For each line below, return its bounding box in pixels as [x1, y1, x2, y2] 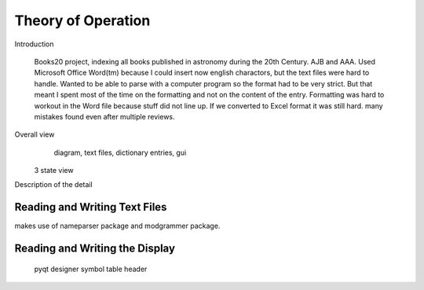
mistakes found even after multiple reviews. [34, 112, 176, 121]
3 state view [34, 166, 74, 175]
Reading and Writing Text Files [14, 200, 167, 214]
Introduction [14, 39, 54, 49]
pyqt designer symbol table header [34, 264, 148, 273]
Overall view [14, 130, 55, 139]
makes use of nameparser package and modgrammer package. [14, 221, 221, 231]
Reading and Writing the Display [14, 242, 176, 255]
